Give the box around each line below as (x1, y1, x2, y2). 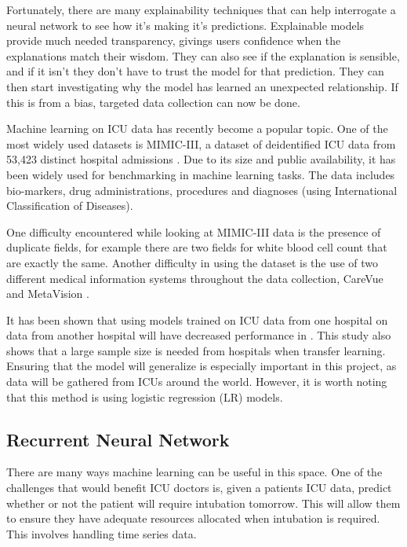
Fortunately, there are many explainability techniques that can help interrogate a (6, 2, 396, 17)
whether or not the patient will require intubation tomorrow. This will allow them (6, 494, 401, 511)
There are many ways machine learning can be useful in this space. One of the (6, 464, 383, 480)
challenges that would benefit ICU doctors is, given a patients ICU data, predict (6, 479, 392, 496)
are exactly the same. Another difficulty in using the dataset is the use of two (6, 254, 379, 270)
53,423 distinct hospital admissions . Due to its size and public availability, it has (6, 151, 396, 167)
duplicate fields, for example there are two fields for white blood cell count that (6, 239, 387, 255)
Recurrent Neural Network (6, 427, 230, 451)
